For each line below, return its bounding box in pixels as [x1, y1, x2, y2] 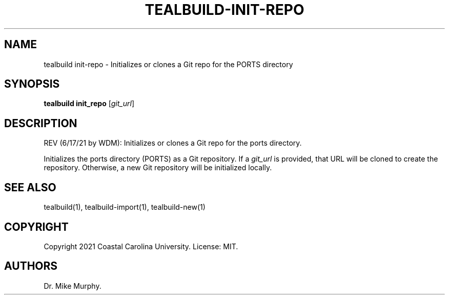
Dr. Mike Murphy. [44, 281, 101, 290]
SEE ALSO [4, 181, 56, 194]
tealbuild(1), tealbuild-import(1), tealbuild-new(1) [44, 203, 206, 212]
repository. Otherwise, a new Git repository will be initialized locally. [44, 163, 272, 172]
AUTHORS [4, 260, 58, 273]
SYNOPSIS [4, 77, 60, 91]
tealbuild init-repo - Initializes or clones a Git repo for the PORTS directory [44, 59, 293, 69]
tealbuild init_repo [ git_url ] [44, 99, 135, 108]
